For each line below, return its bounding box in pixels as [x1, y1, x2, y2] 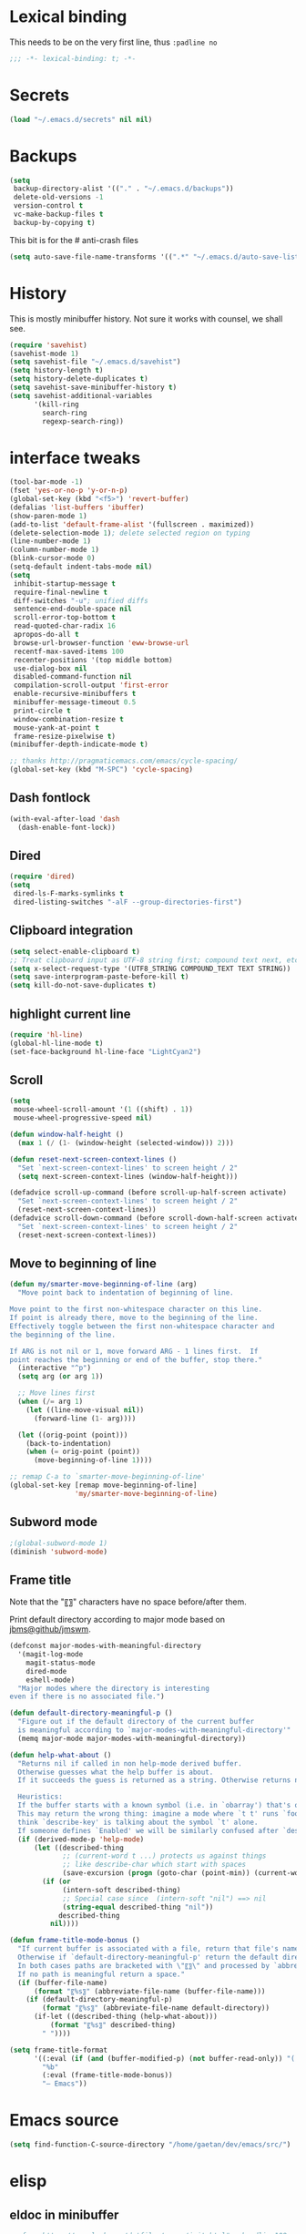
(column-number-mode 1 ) [9, 545, 100, 555]
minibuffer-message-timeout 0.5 [13, 698, 137, 707]
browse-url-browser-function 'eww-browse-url [13, 638, 189, 648]
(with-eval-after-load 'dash [9, 814, 120, 824]
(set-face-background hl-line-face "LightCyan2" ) [9, 1047, 202, 1056]
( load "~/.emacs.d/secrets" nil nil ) [9, 115, 153, 124]
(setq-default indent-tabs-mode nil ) [9, 562, 153, 571]
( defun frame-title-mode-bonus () [9, 1936, 141, 1945]
